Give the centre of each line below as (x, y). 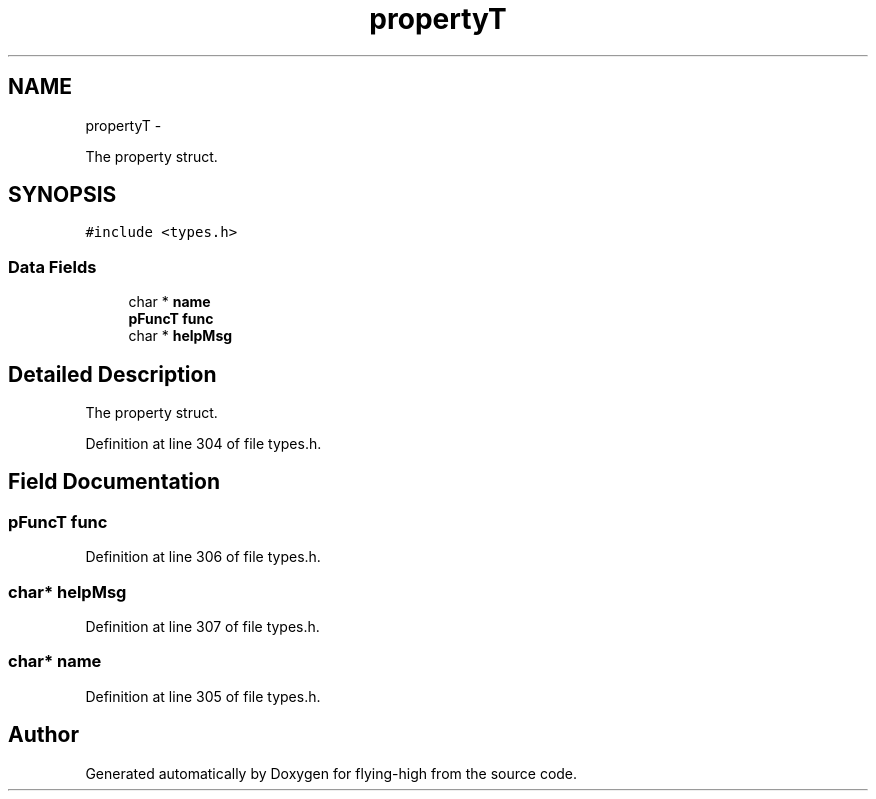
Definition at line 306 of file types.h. (203, 557)
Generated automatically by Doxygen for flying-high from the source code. (331, 773)
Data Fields (52, 266)
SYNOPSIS (62, 195)
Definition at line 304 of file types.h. (203, 444)
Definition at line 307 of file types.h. (202, 626)
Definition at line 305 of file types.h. (203, 696)
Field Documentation (114, 482)
